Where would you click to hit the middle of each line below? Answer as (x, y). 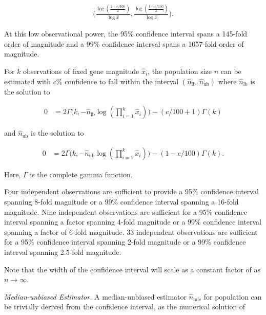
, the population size (180, 71)
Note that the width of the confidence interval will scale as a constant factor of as (132, 269)
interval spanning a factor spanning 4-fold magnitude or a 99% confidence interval (133, 222)
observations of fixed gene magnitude (81, 71)
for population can (233, 296)
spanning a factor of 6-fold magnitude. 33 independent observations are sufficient (131, 231)
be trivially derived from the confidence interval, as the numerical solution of (125, 307)
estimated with (28, 81)
